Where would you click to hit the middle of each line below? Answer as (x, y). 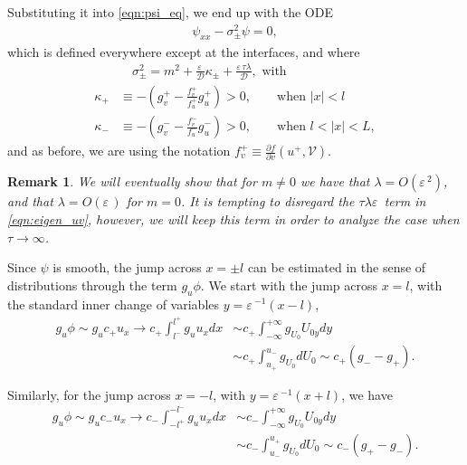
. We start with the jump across (289, 285)
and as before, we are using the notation (119, 151)
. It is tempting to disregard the (268, 201)
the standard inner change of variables (114, 304)
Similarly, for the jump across (89, 394)
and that (30, 201)
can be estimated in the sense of (337, 267)
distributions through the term (92, 285)
